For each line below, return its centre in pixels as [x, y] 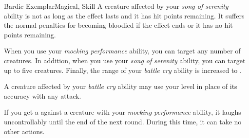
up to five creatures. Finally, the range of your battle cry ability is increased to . [123, 70]
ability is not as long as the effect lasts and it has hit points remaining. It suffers [124, 15]
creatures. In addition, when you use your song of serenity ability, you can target [125, 60]
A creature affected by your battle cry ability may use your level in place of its [121, 86]
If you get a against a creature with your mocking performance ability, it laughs [123, 112]
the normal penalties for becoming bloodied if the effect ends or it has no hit [118, 25]
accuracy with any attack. [43, 95]
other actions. [24, 131]
